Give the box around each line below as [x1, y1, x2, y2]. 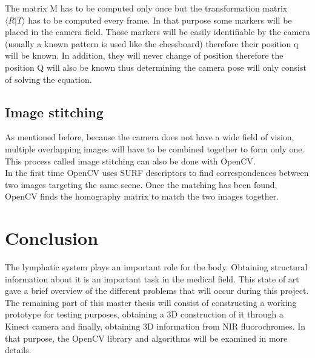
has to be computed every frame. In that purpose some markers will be [28, 13, 292, 26]
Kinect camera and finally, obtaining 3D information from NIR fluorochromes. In [5, 320, 306, 333]
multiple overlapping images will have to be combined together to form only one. [5, 142, 305, 155]
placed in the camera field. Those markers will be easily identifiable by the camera [5, 25, 310, 38]
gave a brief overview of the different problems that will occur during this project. [5, 284, 309, 297]
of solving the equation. [5, 73, 92, 85]
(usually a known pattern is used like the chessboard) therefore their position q [5, 37, 299, 50]
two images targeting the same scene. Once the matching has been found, [5, 178, 277, 190]
